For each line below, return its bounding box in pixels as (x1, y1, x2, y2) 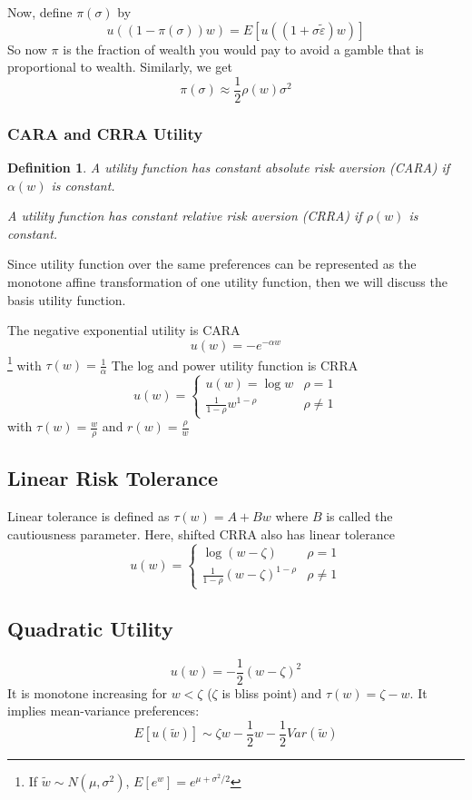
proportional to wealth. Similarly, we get (7, 57, 232, 76)
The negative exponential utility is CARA (7, 321, 241, 340)
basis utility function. (7, 290, 126, 309)
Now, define (7, 3, 73, 21)
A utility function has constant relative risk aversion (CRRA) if (7, 206, 362, 225)
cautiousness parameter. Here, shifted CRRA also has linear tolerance (7, 524, 395, 543)
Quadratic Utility (7, 614, 173, 642)
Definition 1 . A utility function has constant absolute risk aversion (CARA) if (7, 158, 450, 177)
